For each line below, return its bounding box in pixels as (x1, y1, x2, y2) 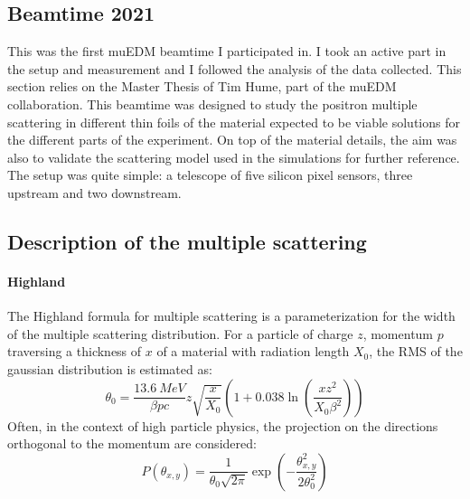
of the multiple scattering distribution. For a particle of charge (7, 324, 353, 343)
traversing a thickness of (7, 342, 142, 361)
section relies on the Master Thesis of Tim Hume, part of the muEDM (7, 77, 397, 96)
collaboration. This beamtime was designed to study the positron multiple (7, 94, 418, 113)
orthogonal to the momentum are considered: (7, 434, 257, 453)
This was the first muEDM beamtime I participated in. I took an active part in (7, 42, 446, 61)
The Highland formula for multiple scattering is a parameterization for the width (7, 306, 456, 325)
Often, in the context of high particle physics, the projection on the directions (7, 416, 438, 435)
